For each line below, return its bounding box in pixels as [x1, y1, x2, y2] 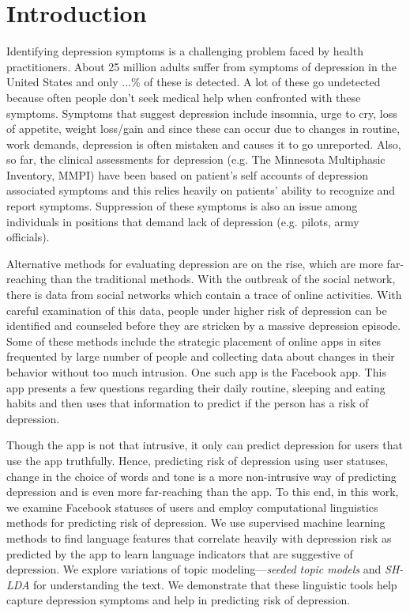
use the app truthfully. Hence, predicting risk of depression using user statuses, [6, 452, 389, 468]
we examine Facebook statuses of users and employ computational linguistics [6, 498, 378, 515]
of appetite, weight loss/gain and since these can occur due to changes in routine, [6, 120, 401, 137]
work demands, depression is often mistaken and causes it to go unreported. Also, [6, 135, 401, 152]
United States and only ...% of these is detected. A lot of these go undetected [6, 74, 381, 90]
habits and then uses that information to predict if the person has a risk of [6, 395, 369, 411]
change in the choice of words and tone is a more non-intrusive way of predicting [6, 467, 397, 484]
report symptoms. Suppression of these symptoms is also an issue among [6, 198, 358, 214]
